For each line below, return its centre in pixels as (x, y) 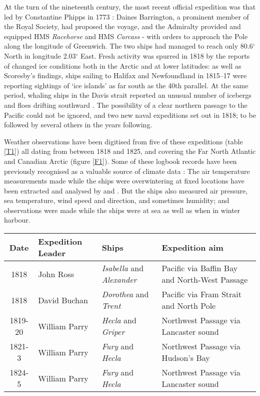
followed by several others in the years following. (78, 125)
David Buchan (63, 300)
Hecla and (119, 320)
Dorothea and (125, 294)
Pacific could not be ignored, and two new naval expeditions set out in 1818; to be (130, 115)
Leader (52, 253)
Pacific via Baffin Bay (200, 268)
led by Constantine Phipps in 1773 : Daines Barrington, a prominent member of (126, 16)
